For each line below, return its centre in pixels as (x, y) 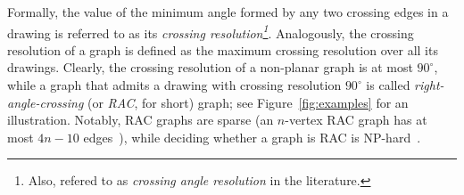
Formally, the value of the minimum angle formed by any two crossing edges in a (228, 12)
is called (388, 85)
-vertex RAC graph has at (356, 120)
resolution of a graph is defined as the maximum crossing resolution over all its (223, 49)
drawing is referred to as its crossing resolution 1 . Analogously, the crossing (211, 31)
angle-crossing (46, 102)
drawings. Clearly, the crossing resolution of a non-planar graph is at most (210, 67)
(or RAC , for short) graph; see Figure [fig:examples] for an (248, 102)
